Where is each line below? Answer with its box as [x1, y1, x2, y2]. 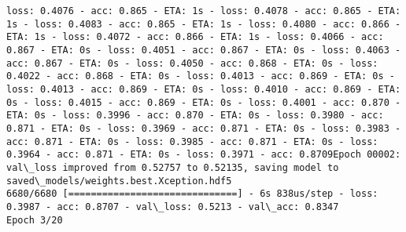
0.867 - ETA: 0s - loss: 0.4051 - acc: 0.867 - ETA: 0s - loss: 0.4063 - [6, 44, 401, 56]
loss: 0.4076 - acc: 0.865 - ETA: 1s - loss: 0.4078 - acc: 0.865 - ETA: [6, 5, 401, 16]
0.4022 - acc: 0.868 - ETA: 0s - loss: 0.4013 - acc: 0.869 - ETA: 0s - [6, 71, 395, 82]
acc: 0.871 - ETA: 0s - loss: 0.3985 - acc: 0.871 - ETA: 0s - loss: [6, 136, 378, 147]
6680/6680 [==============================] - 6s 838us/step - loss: [6, 188, 378, 200]
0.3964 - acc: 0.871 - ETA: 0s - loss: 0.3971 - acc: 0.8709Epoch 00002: [6, 149, 401, 161]
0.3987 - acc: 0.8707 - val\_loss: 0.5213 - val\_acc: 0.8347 [6, 201, 339, 212]
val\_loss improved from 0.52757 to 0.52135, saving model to [6, 161, 339, 173]
